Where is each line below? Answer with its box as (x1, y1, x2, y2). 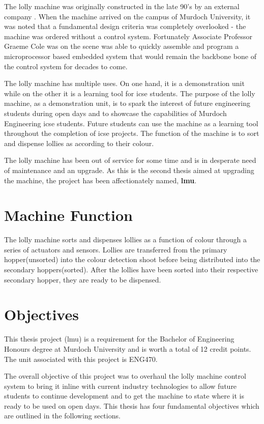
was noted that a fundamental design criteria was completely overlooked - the (4, 21, 246, 32)
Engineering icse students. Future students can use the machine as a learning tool (4, 118, 258, 128)
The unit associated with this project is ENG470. (4, 353, 158, 364)
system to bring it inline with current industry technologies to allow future (4, 380, 237, 391)
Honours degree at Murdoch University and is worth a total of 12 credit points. (4, 343, 251, 354)
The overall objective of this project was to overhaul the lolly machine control (4, 371, 246, 381)
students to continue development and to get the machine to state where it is (4, 390, 245, 401)
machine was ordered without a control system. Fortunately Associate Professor (4, 31, 253, 41)
